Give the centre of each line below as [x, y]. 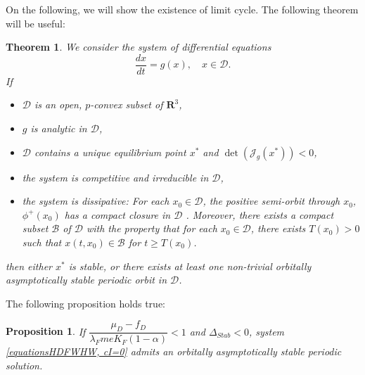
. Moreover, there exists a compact [260, 214]
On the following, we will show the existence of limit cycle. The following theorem [182, 9]
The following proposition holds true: [85, 303]
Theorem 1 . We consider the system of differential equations [139, 47]
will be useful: [36, 23]
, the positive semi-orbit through [271, 201]
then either [29, 266]
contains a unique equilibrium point [110, 152]
